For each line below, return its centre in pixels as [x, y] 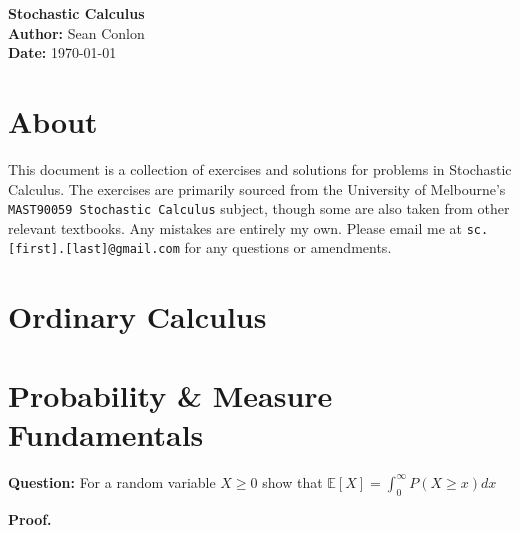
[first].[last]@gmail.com [94, 249]
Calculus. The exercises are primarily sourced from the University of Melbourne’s [257, 188]
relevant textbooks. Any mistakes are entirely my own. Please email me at [235, 227]
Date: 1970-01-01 [62, 52]
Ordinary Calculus [137, 316]
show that [292, 481]
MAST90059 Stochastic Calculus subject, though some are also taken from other [259, 208]
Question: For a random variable [112, 481]
